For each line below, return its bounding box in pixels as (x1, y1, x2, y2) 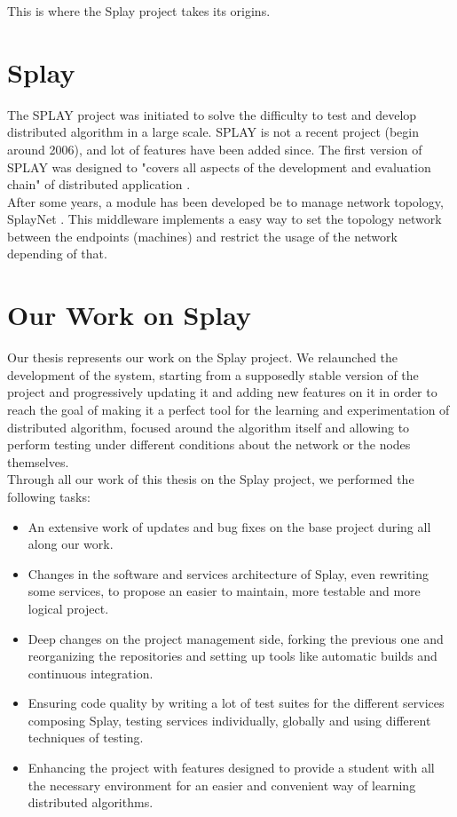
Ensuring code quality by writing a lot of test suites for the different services (28, 694, 445, 712)
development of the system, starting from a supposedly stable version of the (7, 365, 419, 384)
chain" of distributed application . (7, 175, 191, 194)
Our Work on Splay (7, 297, 251, 333)
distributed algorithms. (28, 793, 154, 812)
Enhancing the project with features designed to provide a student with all (28, 758, 435, 777)
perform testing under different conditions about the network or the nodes (7, 435, 411, 454)
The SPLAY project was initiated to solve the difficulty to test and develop (7, 105, 417, 123)
